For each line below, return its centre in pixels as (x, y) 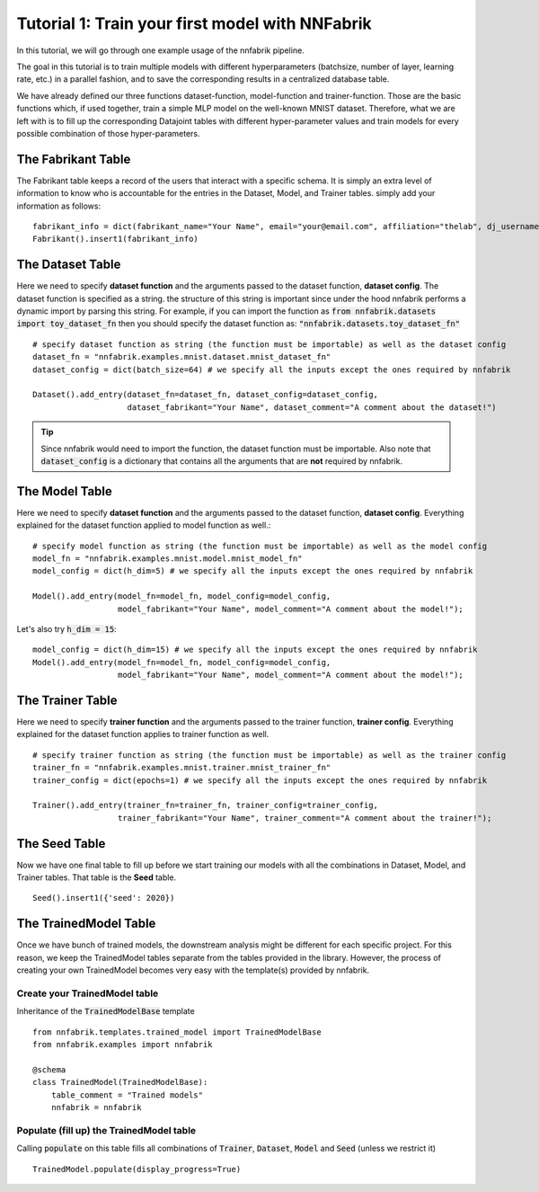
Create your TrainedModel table (88, 993)
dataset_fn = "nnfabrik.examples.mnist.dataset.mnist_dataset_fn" (182, 357)
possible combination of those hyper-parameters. (109, 133)
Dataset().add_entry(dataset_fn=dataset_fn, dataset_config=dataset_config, (206, 395)
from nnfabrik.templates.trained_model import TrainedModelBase (177, 1032)
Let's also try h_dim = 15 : (66, 628)
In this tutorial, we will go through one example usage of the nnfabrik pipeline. (160, 50)
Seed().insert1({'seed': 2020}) (104, 898)
